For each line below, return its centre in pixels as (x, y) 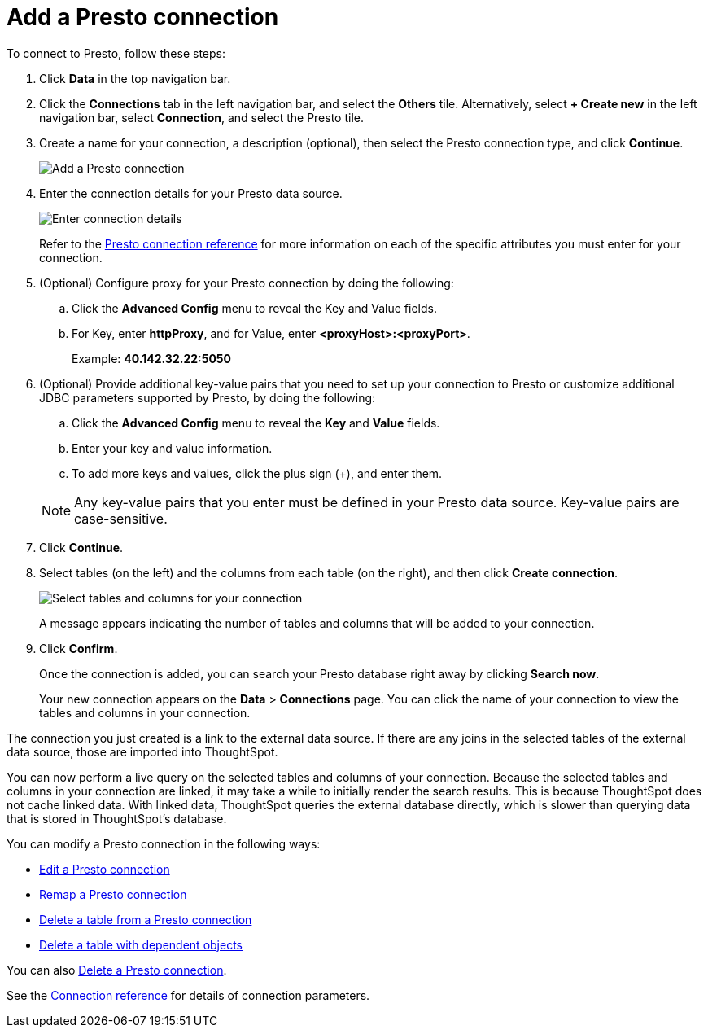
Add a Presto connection (143, 17)
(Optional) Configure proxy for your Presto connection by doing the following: (247, 283)
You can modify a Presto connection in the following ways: (164, 843)
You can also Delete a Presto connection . (117, 970)
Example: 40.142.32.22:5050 (152, 358)
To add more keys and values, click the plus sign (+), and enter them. (257, 473)
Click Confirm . (79, 648)
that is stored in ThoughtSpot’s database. (117, 818)
